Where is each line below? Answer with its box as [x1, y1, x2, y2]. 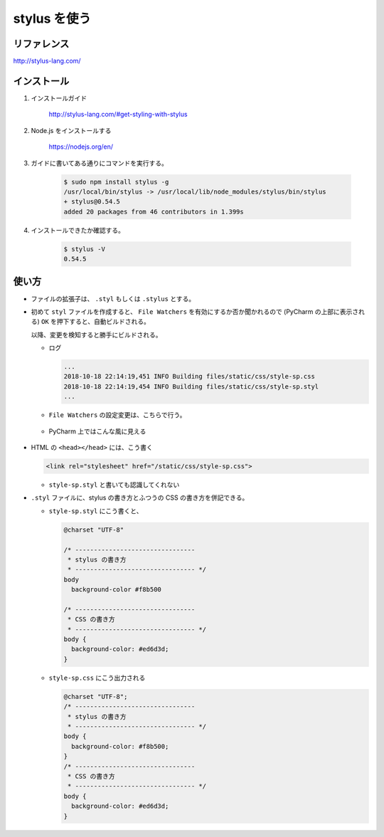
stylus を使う [13, 11, 92, 26]
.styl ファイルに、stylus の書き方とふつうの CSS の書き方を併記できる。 [31, 493, 249, 502]
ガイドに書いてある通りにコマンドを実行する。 [31, 159, 169, 167]
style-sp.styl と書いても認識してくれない [48, 480, 180, 489]
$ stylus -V [63, 245, 106, 253]
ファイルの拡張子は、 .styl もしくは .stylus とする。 [31, 294, 196, 302]
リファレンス [13, 38, 70, 50]
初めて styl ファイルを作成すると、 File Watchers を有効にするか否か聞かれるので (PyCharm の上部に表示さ [31, 307, 359, 316]
